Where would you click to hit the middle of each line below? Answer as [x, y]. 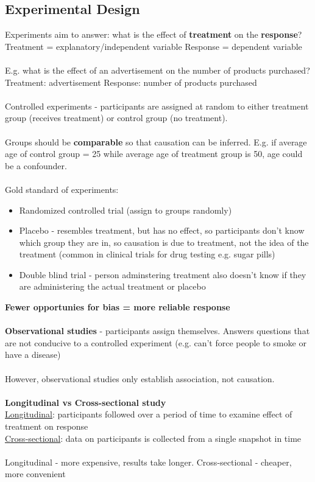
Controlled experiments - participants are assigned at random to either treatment [157, 106]
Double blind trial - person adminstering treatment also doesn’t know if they [163, 274]
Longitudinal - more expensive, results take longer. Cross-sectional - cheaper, [148, 462]
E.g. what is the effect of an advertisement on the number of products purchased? [157, 70]
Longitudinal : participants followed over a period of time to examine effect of [149, 414]
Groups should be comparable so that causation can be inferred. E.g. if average [156, 141]
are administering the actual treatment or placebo [112, 286]
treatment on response [47, 426]
